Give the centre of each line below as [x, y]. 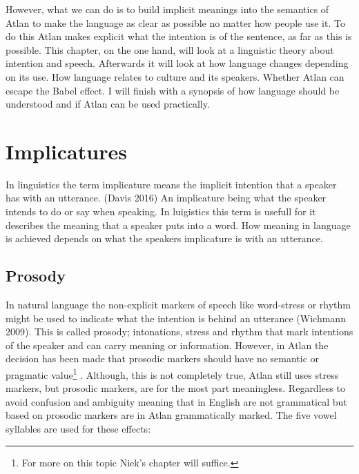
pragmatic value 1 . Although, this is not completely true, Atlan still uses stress [172, 374]
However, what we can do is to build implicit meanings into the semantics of [167, 9]
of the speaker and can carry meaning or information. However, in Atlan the [167, 345]
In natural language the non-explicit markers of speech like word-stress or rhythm [178, 305]
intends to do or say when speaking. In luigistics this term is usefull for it [161, 211]
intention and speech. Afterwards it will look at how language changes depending [177, 63]
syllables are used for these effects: [78, 429]
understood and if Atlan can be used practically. [108, 104]
